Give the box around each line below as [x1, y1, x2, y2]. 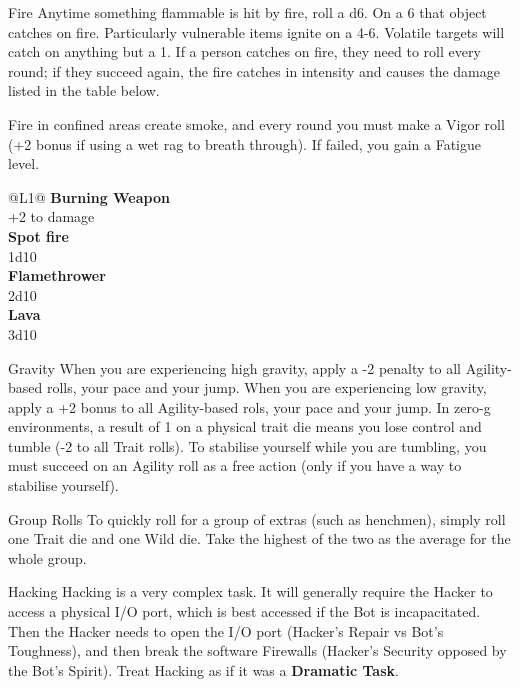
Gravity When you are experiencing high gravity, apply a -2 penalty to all [8, 357, 461, 378]
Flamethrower [8, 265, 106, 286]
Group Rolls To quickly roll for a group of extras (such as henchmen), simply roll [8, 508, 506, 529]
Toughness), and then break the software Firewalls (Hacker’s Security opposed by [8, 640, 507, 661]
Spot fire [8, 225, 69, 246]
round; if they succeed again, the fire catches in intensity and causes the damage [8, 60, 500, 81]
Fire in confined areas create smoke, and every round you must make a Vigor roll [8, 113, 505, 134]
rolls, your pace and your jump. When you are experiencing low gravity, [46, 377, 487, 398]
